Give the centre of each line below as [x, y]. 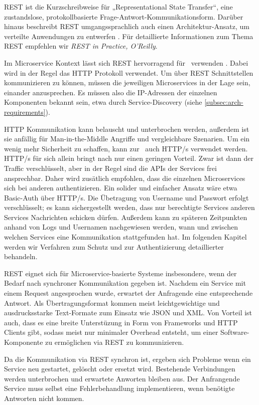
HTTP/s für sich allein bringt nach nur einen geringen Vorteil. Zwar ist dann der [129, 158]
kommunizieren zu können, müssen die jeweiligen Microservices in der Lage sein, [127, 82]
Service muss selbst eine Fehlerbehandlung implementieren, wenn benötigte [119, 388]
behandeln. [21, 256]
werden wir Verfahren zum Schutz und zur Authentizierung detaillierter [114, 246]
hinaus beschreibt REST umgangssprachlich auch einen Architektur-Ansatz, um [127, 26]
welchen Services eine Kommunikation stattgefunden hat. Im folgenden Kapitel [125, 237]
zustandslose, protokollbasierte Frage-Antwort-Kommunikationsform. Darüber [124, 16]
